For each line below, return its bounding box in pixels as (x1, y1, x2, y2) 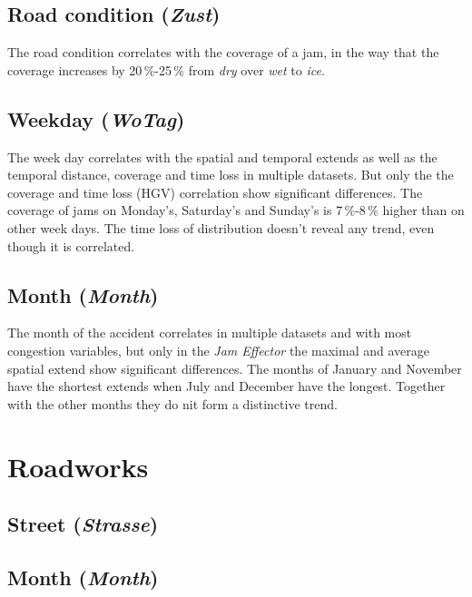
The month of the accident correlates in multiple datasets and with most (7, 323, 412, 342)
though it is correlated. (7, 236, 135, 255)
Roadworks (7, 447, 149, 484)
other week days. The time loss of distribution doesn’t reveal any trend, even (7, 218, 435, 237)
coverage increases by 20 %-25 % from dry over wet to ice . (7, 60, 325, 79)
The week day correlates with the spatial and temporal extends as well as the (7, 147, 438, 166)
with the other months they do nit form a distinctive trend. (7, 394, 338, 413)
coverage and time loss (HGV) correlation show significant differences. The (7, 182, 423, 201)
